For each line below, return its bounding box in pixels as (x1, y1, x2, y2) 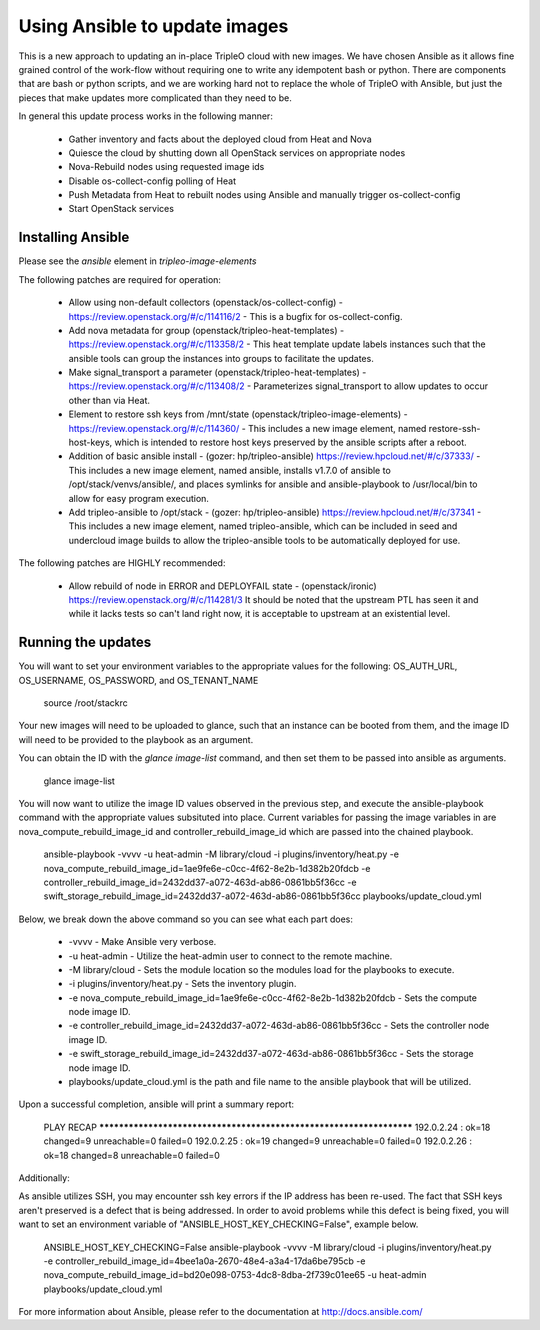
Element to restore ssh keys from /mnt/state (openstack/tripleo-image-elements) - (68, 408, 409, 420)
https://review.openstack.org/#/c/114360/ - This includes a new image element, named (68, 422, 427, 434)
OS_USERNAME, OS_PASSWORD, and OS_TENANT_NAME (18, 674, 259, 686)
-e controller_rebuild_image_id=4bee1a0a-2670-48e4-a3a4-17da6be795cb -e (43, 1255, 366, 1267)
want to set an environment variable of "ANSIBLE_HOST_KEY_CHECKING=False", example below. (18, 1218, 419, 1230)
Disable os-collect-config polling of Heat (68, 175, 237, 187)
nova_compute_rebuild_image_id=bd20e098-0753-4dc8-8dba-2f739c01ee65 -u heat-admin (43, 1269, 427, 1281)
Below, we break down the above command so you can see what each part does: (18, 913, 354, 925)
